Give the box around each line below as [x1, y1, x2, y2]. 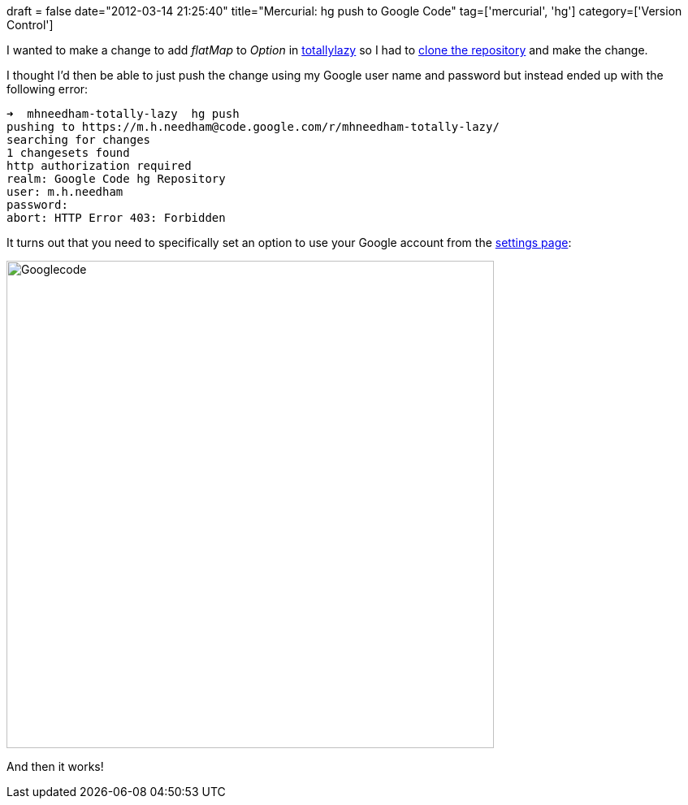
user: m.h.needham [6, 185, 123, 198]
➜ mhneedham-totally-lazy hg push [6, 107, 240, 120]
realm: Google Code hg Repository [6, 172, 226, 185]
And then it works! [6, 760, 104, 773]
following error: [6, 82, 89, 96]
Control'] [6, 18, 54, 32]
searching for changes [6, 133, 151, 146]
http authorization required [6, 159, 192, 172]
